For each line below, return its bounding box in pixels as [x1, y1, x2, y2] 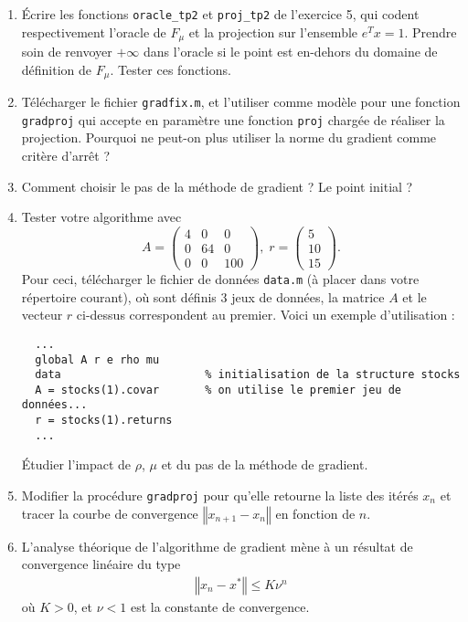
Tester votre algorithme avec [21, 207, 182, 227]
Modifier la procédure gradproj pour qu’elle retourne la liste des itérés [21, 486, 419, 505]
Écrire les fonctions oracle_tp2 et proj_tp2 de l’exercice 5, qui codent [21, 5, 420, 23]
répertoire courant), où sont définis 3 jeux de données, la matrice [21, 287, 385, 306]
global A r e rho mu [35, 353, 160, 366]
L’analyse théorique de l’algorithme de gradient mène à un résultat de [21, 536, 413, 555]
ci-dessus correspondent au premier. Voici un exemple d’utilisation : [76, 305, 455, 324]
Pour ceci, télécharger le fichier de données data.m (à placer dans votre [21, 269, 420, 288]
